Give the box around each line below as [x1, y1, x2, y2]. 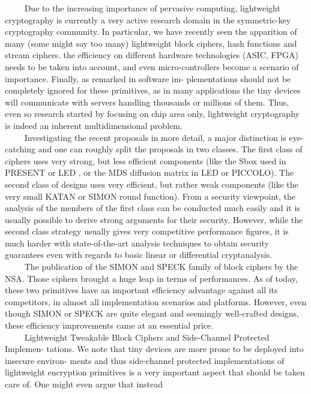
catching [5, 143, 35, 155]
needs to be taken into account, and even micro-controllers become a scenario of [5, 60, 299, 73]
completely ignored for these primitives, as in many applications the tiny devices [5, 84, 301, 97]
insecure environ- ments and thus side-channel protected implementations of [5, 354, 285, 366]
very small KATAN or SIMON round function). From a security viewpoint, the [5, 190, 295, 202]
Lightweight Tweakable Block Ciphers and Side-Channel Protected [24, 330, 270, 343]
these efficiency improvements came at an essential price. [5, 319, 214, 332]
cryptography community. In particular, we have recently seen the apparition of [5, 25, 297, 38]
